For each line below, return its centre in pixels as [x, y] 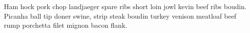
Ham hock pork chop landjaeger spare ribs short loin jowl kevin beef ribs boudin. [125, 6]
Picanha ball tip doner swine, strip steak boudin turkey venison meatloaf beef [120, 16]
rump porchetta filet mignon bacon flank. [66, 25]
